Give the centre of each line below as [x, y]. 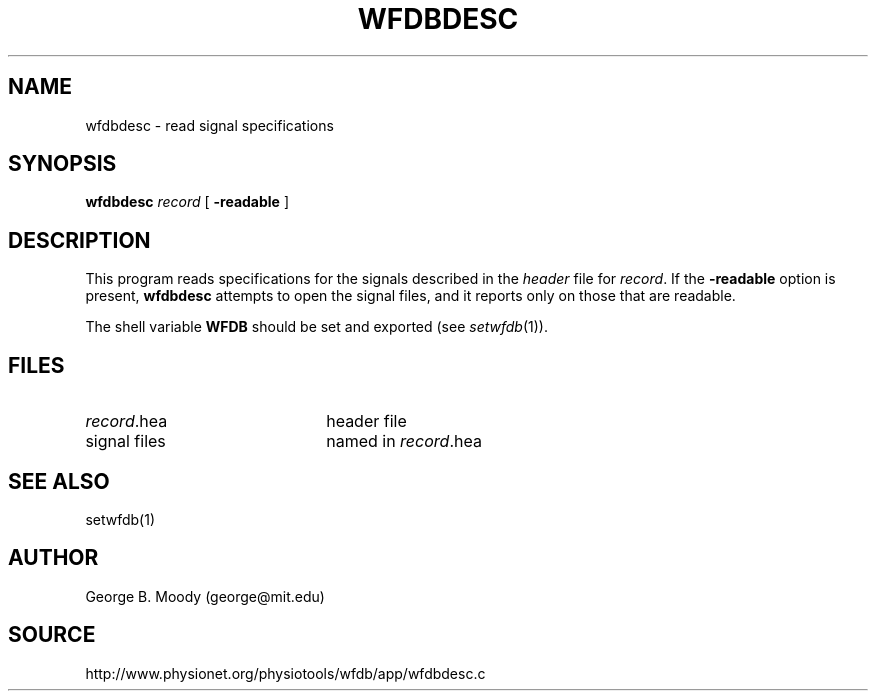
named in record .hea [404, 441]
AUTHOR [53, 558]
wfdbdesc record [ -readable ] [187, 202]
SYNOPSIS [62, 164]
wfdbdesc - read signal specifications [209, 125]
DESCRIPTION [79, 240]
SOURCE [52, 635]
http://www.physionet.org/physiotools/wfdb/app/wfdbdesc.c [285, 673]
